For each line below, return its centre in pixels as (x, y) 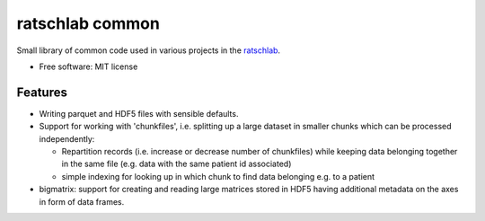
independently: (67, 138)
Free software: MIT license (88, 66)
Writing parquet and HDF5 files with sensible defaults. (139, 113)
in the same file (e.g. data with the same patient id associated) (176, 164)
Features (42, 92)
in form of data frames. (82, 201)
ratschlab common (88, 23)
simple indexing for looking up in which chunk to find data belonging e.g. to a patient (218, 176)
